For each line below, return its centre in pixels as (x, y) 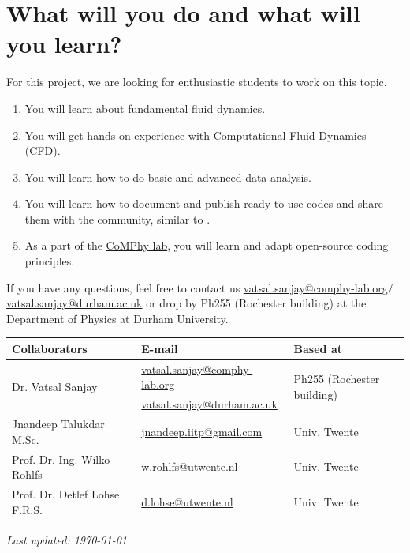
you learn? (64, 44)
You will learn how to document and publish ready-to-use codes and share (204, 203)
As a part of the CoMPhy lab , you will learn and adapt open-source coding (207, 245)
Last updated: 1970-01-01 (67, 539)
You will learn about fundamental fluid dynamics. (145, 108)
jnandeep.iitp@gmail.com (202, 431)
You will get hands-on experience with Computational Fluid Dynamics (196, 135)
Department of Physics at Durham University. (117, 318)
